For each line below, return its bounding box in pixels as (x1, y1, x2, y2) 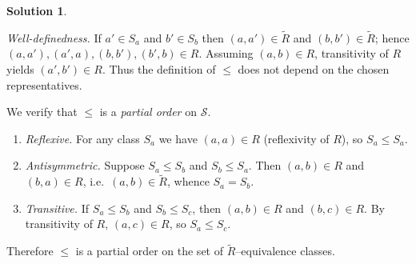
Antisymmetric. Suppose (25, 157, 145, 174)
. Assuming (198, 45, 254, 62)
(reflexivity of (263, 130, 330, 146)
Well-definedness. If (6, 29, 102, 46)
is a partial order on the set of (75, 242, 223, 259)
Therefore (6, 242, 54, 259)
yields (6, 61, 34, 77)
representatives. (6, 76, 82, 93)
